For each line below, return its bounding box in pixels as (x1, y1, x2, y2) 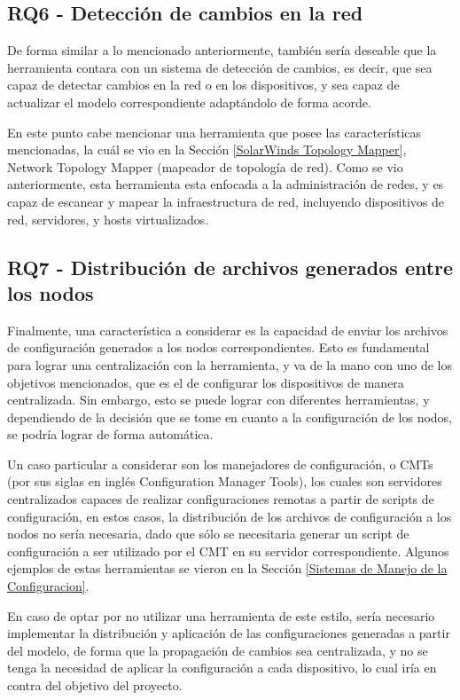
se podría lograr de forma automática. (7, 425, 214, 444)
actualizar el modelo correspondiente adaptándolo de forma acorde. (7, 92, 371, 111)
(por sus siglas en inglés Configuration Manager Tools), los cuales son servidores (7, 472, 442, 491)
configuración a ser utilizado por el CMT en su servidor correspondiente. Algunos (7, 541, 449, 560)
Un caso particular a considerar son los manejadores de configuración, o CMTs (7, 454, 433, 473)
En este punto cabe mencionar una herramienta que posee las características (7, 122, 422, 141)
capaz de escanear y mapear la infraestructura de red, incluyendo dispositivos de (7, 192, 444, 210)
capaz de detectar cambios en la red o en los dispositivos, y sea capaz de (7, 75, 400, 94)
